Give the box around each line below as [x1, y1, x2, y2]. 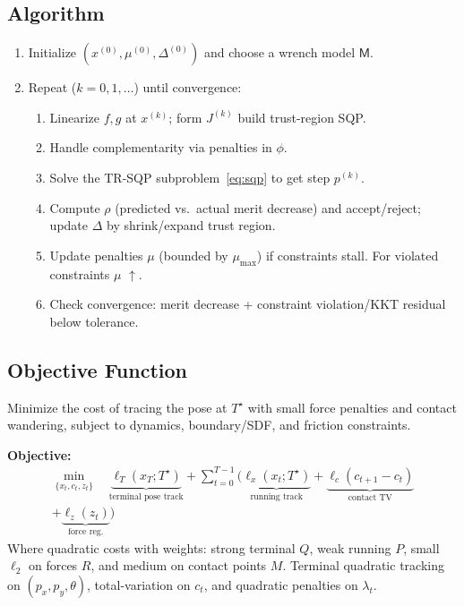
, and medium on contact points [90, 556, 267, 575]
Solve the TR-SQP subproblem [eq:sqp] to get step [49, 167, 331, 186]
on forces [28, 556, 78, 575]
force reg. [67, 527, 104, 537]
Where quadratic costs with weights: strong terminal [7, 538, 296, 557]
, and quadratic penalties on [203, 575, 358, 593]
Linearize [49, 107, 100, 126]
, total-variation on [87, 575, 191, 593]
